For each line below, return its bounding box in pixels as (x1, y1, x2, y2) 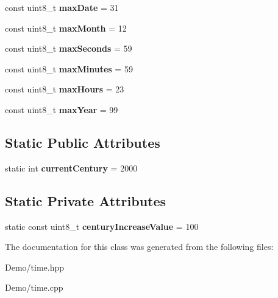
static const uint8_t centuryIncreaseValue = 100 (5, 220, 199, 232)
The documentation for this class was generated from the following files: (5, 240, 274, 253)
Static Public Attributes (5, 133, 160, 151)
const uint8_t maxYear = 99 (5, 103, 118, 116)
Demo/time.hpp (5, 260, 65, 273)
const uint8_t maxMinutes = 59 (5, 62, 133, 75)
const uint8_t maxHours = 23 (5, 83, 124, 95)
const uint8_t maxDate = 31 (5, 1, 119, 13)
